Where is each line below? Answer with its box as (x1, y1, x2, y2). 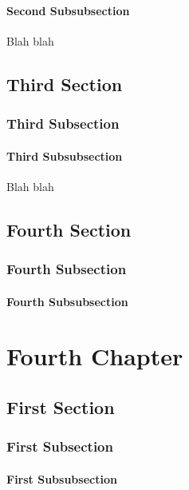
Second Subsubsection (6, 2, 130, 18)
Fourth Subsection (6, 259, 127, 279)
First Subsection (6, 436, 113, 456)
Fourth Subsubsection (6, 293, 128, 309)
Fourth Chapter (6, 340, 183, 372)
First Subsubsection (6, 470, 117, 487)
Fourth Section (6, 217, 132, 241)
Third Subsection (6, 114, 120, 133)
